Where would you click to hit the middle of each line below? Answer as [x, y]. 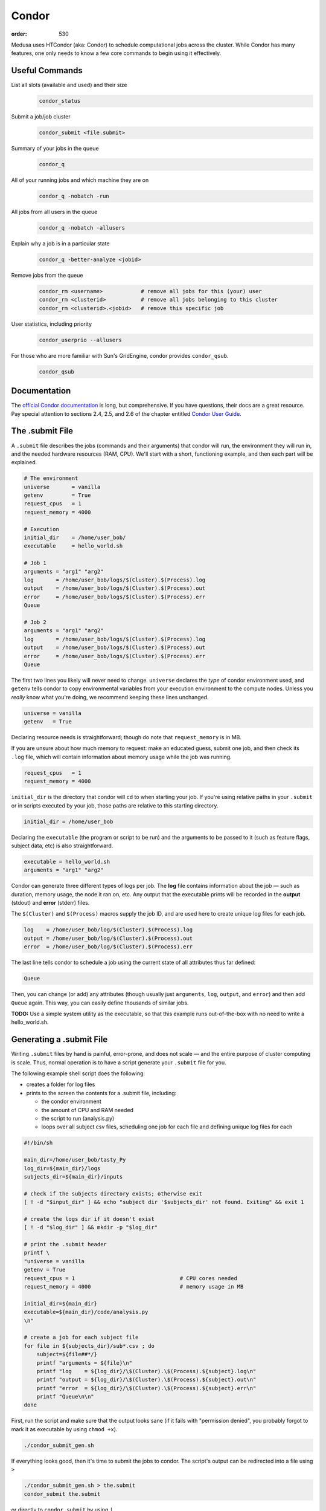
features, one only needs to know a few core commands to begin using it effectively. [116, 53]
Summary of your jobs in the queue [55, 149]
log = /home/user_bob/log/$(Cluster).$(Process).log [108, 930]
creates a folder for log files [61, 1084]
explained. [24, 462]
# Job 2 [35, 622]
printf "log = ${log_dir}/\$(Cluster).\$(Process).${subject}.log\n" [146, 1371]
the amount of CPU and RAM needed [88, 1110]
